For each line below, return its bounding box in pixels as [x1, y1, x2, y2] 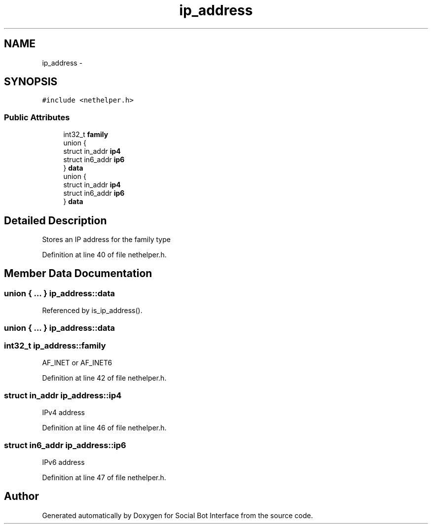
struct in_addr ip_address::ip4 [4, 390, 122, 400]
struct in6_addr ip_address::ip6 [4, 440, 126, 450]
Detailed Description [4, 214, 107, 227]
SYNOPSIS [4, 75, 58, 88]
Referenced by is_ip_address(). [42, 306, 143, 315]
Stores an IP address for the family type [42, 235, 171, 244]
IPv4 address [42, 408, 85, 417]
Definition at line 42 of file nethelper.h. [42, 374, 167, 383]
